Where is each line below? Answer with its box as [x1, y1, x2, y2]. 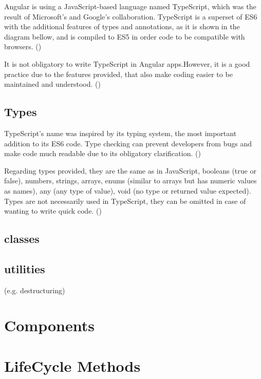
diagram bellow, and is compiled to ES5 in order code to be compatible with [4, 31, 245, 42]
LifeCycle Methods [4, 355, 141, 376]
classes [4, 231, 40, 247]
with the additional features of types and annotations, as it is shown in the [4, 21, 240, 32]
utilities [4, 260, 45, 276]
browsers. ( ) [4, 41, 42, 52]
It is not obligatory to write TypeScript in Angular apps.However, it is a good [4, 58, 250, 69]
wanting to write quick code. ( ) [4, 205, 102, 216]
